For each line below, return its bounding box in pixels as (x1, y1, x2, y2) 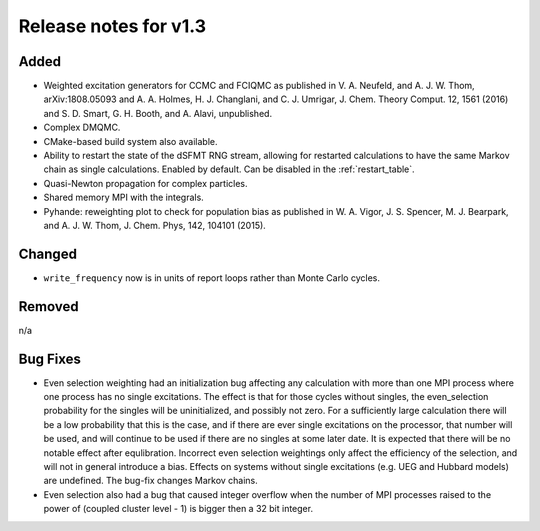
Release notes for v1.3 (18, 15, 207, 37)
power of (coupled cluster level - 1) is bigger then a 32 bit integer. (43, 503, 314, 515)
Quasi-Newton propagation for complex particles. (43, 177, 249, 189)
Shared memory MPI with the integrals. (43, 191, 204, 204)
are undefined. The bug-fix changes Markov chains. (43, 475, 259, 487)
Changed (18, 245, 77, 262)
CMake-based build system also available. (43, 135, 219, 147)
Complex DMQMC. (43, 121, 121, 134)
